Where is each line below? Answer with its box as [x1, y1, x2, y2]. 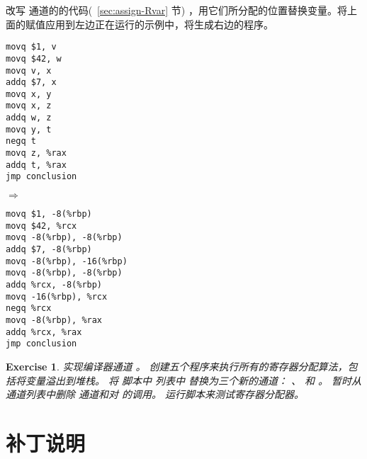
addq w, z [6, 113, 52, 123]
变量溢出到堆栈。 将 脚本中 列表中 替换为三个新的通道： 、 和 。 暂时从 [25, 373, 362, 387]
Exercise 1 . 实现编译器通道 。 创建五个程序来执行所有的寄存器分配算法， [6, 358, 348, 373]
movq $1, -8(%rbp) [6, 209, 92, 220]
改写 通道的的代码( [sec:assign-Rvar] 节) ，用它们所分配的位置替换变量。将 [6, 3, 347, 17]
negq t [6, 136, 36, 147]
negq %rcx [6, 303, 52, 314]
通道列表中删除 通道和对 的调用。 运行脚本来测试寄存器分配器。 [6, 387, 305, 402]
